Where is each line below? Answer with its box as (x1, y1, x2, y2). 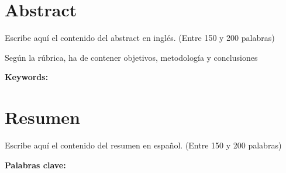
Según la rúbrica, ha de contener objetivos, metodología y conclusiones (5, 51, 258, 63)
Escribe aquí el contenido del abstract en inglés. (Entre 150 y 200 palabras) (5, 32, 275, 44)
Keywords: (5, 71, 49, 83)
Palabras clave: (5, 158, 66, 171)
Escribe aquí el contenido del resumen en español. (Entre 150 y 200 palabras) (5, 139, 282, 151)
